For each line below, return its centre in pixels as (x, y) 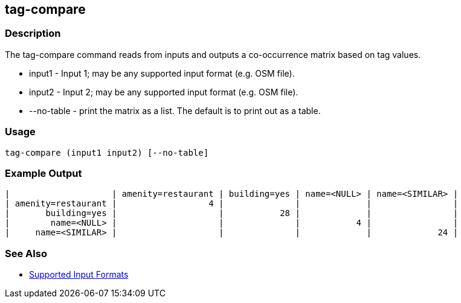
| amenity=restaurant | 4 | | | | (232, 204)
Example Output (44, 173)
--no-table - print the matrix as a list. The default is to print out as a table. (175, 110)
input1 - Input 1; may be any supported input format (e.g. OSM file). (162, 73)
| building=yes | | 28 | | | (232, 213)
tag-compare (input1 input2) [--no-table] (107, 152)
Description (33, 33)
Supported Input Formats (79, 275)
